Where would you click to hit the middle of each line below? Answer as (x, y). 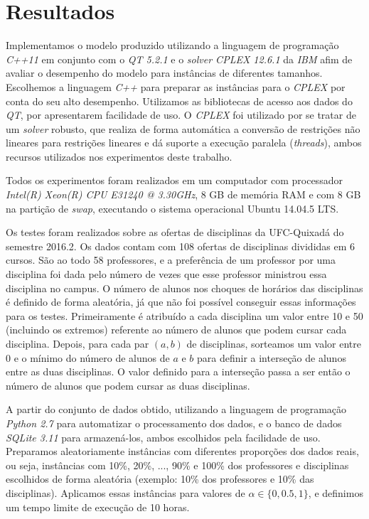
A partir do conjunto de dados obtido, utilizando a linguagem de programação (176, 409)
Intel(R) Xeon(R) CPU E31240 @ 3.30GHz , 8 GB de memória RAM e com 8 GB (183, 194)
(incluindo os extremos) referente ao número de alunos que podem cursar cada (176, 330)
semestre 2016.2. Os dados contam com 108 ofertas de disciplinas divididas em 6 (181, 246)
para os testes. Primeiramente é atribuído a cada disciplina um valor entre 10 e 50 (184, 315)
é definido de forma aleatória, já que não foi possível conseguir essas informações (181, 302)
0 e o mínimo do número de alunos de (88, 357)
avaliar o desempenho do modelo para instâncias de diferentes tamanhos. (164, 73)
